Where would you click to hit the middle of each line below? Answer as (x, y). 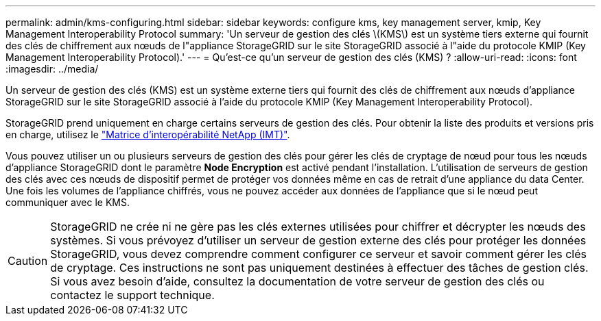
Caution (28, 261)
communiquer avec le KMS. (68, 202)
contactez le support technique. (132, 295)
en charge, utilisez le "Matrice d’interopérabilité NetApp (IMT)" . (148, 134)
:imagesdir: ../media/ (52, 69)
